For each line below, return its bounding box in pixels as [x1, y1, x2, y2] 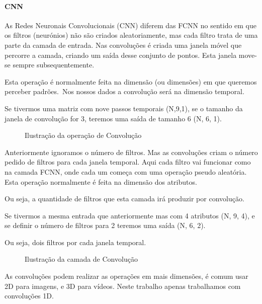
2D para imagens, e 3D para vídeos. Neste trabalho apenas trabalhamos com [5, 280, 241, 291]
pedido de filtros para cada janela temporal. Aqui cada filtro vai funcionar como [5, 157, 251, 167]
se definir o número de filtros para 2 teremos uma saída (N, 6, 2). [5, 220, 206, 231]
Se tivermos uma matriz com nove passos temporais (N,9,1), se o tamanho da [5, 103, 243, 113]
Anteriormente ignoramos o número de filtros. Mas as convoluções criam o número [5, 146, 258, 157]
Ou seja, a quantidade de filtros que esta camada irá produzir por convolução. [5, 193, 244, 204]
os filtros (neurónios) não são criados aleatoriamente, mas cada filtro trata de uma [5, 30, 258, 40]
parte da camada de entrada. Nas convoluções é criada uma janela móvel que [5, 39, 242, 50]
